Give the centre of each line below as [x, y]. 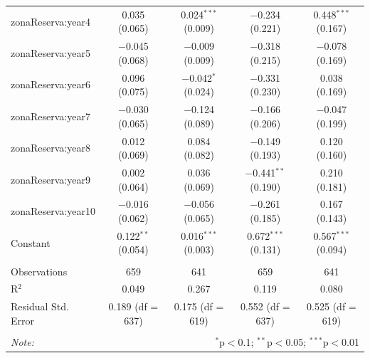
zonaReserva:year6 [51, 84]
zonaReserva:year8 [51, 148]
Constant [31, 242]
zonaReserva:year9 [51, 179]
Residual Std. [40, 306]
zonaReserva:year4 [51, 21]
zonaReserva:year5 [51, 52]
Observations [39, 271]
